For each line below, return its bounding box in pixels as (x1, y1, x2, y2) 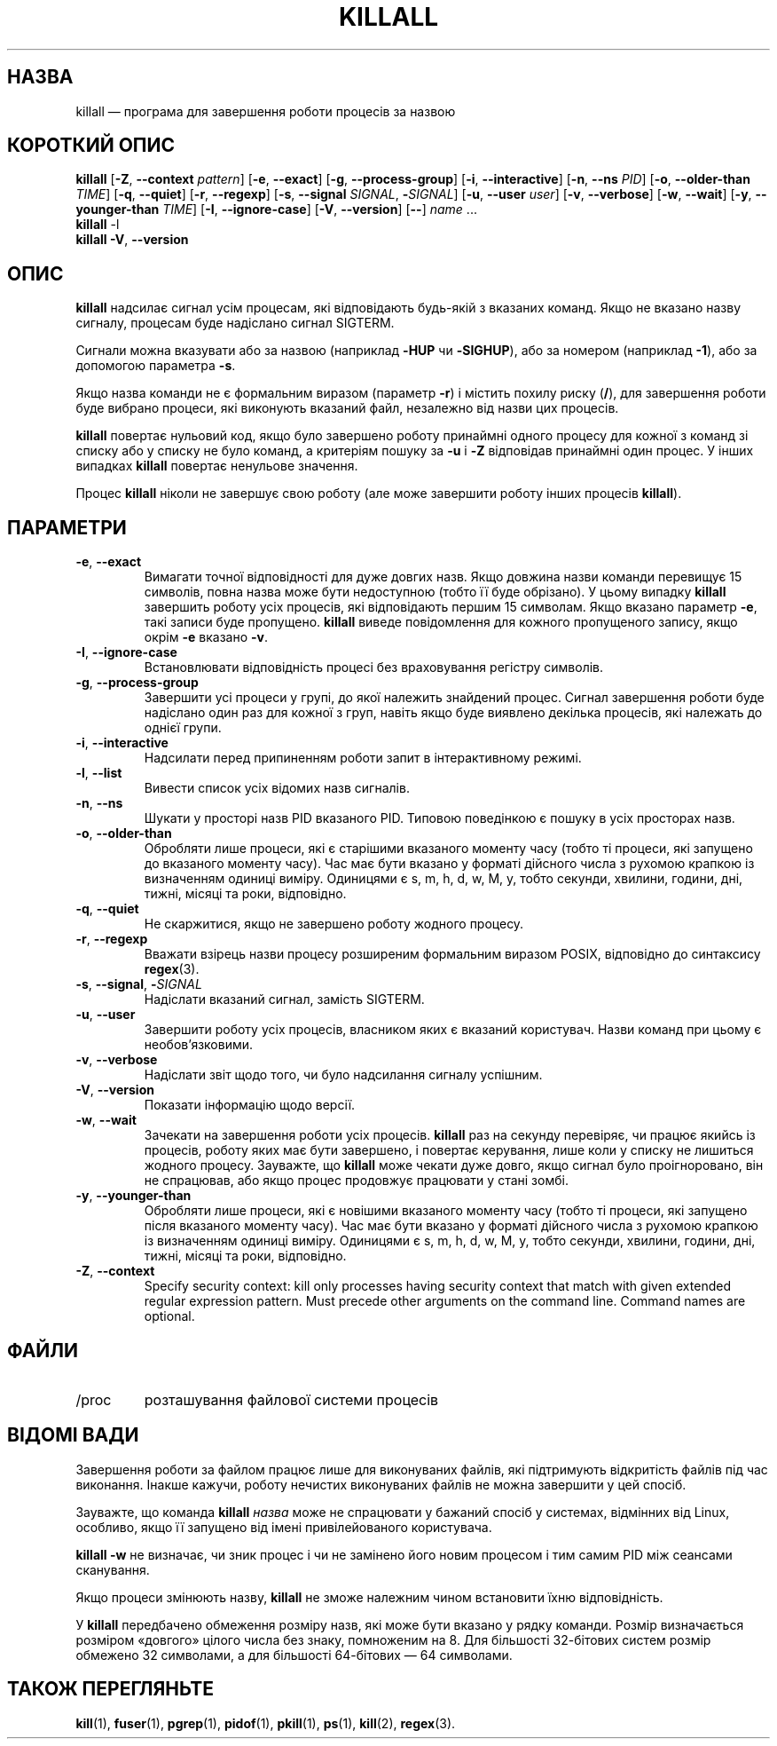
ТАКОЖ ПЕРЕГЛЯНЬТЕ (7, 1678, 215, 1701)
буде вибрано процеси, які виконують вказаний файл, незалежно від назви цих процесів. (75, 400, 619, 416)
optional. (144, 1308, 195, 1324)
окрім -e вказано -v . (144, 629, 269, 645)
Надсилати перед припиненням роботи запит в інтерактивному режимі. (144, 750, 582, 766)
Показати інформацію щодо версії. (144, 1097, 356, 1113)
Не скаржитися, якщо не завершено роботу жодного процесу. (144, 916, 524, 932)
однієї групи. (144, 720, 222, 736)
